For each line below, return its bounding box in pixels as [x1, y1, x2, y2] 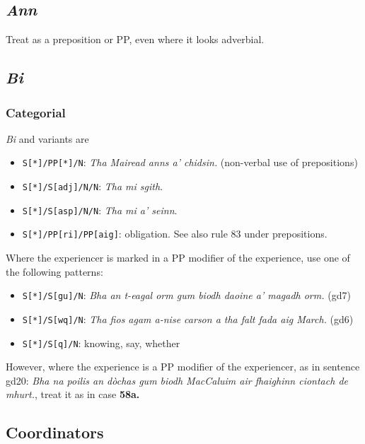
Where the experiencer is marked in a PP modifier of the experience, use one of [6, 250, 350, 265]
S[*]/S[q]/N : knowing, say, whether [22, 335, 180, 350]
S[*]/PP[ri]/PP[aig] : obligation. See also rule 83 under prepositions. [22, 226, 328, 241]
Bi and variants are [6, 131, 89, 146]
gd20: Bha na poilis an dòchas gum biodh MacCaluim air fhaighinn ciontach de [6, 373, 348, 387]
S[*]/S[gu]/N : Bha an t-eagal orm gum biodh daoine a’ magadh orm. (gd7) [22, 288, 351, 303]
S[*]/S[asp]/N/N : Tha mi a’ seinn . [22, 202, 178, 217]
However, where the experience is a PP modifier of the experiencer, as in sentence [6, 359, 360, 374]
